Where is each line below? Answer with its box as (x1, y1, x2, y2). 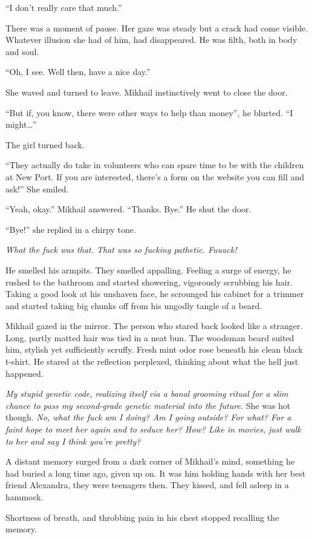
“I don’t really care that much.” (5, 1, 122, 13)
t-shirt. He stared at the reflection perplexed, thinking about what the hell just (5, 355, 299, 368)
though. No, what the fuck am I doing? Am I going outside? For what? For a (5, 411, 291, 423)
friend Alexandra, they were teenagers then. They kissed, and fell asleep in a (5, 479, 289, 491)
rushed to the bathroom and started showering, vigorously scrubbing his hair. (5, 275, 293, 288)
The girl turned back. (5, 138, 85, 151)
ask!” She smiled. (5, 182, 69, 195)
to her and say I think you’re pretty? (5, 434, 141, 447)
